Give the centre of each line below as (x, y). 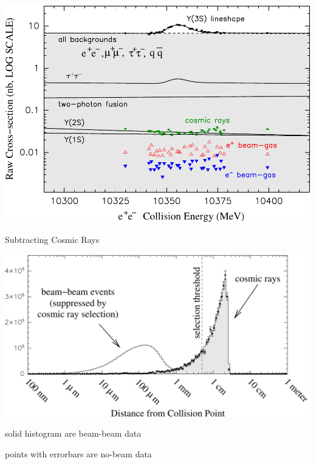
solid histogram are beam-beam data (73, 433)
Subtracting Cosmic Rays (52, 240)
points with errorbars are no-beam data (78, 453)
